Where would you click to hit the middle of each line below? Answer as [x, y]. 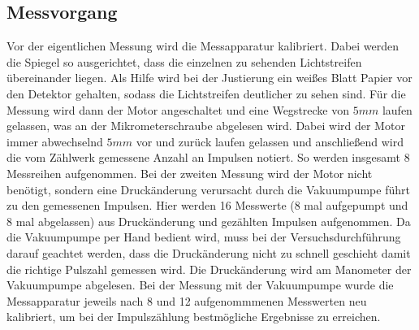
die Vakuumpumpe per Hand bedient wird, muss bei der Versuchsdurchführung [204, 237]
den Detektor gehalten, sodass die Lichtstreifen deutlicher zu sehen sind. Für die [206, 93]
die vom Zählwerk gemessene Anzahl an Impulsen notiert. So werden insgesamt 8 [208, 157]
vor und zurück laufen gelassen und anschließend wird [270, 141]
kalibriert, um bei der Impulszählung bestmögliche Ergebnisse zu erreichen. [194, 317]
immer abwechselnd [55, 141]
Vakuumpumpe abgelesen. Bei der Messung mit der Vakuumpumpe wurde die [200, 285]
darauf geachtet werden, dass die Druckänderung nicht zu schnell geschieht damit [209, 252]
